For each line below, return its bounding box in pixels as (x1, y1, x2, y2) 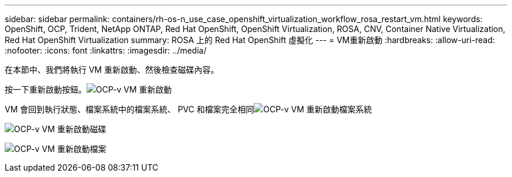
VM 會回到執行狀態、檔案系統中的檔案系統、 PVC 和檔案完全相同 (5, 104, 254, 114)
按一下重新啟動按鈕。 (5, 84, 87, 94)
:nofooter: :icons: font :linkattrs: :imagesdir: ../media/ (5, 45, 207, 55)
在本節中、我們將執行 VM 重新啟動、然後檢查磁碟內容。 (5, 65, 219, 75)
